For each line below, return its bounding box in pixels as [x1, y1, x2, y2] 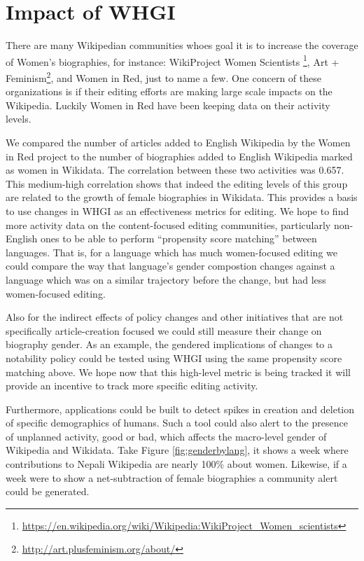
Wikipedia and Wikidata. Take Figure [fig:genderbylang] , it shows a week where [6, 443, 349, 457]
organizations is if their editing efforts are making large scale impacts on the [6, 84, 332, 99]
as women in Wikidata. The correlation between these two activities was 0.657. [6, 162, 344, 177]
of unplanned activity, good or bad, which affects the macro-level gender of [6, 429, 327, 443]
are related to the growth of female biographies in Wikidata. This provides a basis [6, 190, 358, 205]
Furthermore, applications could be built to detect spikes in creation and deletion [6, 401, 355, 416]
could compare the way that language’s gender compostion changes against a [6, 258, 335, 273]
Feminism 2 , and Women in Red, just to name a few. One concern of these [6, 68, 321, 85]
